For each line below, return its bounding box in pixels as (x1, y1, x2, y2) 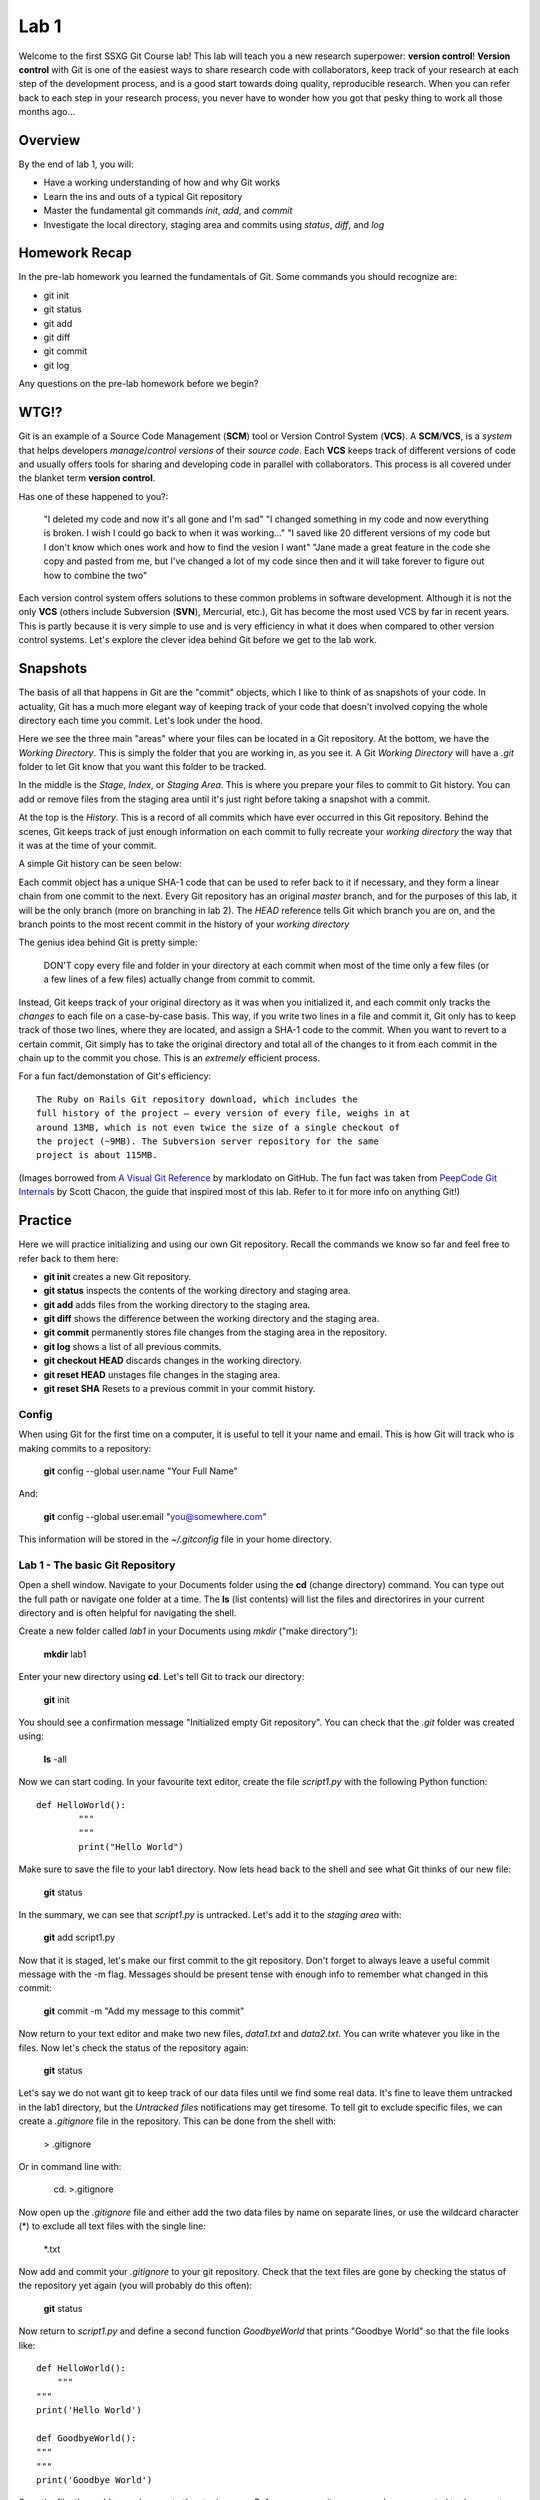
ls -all (43, 1753, 67, 1765)
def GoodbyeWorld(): (36, 2432, 137, 2444)
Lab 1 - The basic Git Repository (18, 1558, 176, 1572)
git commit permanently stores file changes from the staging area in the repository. (43, 1326, 388, 1339)
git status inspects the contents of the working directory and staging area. (43, 1285, 351, 1297)
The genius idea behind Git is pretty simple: (18, 936, 198, 949)
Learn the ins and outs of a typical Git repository (43, 190, 243, 202)
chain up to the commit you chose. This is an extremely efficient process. (18, 1052, 320, 1064)
